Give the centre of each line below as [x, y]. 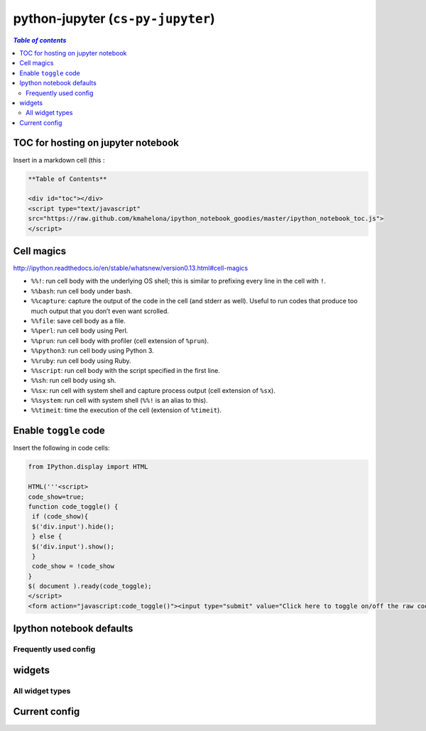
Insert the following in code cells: [61, 448]
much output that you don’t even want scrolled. [100, 311]
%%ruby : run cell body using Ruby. [81, 361]
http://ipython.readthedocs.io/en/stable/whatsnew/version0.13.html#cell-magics [131, 268]
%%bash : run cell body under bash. [82, 291]
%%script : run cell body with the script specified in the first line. [125, 370]
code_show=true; [56, 497]
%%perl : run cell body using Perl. [80, 331]
